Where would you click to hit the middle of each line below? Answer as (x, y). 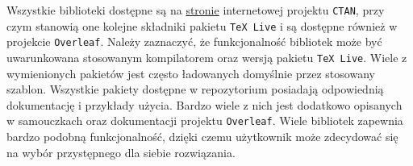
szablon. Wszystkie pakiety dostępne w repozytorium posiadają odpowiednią (195, 89)
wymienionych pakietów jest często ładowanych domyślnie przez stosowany (191, 73)
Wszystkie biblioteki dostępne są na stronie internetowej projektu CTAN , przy (196, 10)
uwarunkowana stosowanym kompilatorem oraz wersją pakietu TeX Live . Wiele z (207, 57)
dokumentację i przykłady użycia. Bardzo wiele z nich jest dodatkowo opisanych (204, 104)
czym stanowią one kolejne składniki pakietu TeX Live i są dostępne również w (202, 25)
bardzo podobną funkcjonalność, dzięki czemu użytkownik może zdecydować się (202, 137)
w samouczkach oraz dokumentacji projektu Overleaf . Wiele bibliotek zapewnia (205, 120)
